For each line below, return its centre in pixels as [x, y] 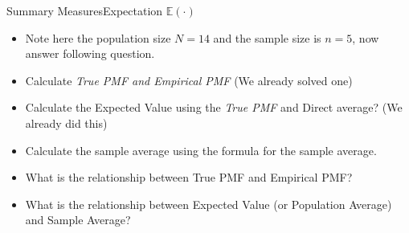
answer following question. [90, 53]
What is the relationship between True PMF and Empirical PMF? [189, 177]
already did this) [66, 123]
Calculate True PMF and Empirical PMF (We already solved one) [189, 80]
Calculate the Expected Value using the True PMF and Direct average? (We [214, 107]
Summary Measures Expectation [85, 10]
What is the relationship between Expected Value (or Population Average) [209, 204]
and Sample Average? [78, 220]
